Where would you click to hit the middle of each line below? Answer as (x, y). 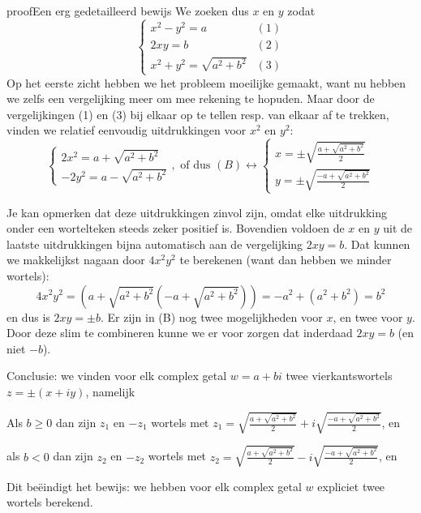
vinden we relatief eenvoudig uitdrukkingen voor (127, 130)
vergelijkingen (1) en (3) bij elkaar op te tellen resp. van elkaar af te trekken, (198, 114)
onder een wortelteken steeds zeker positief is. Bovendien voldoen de (176, 228)
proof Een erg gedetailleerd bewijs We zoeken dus (128, 11)
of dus (195, 166)
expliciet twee (351, 486)
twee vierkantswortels (339, 376)
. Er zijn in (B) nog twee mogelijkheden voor (211, 316)
